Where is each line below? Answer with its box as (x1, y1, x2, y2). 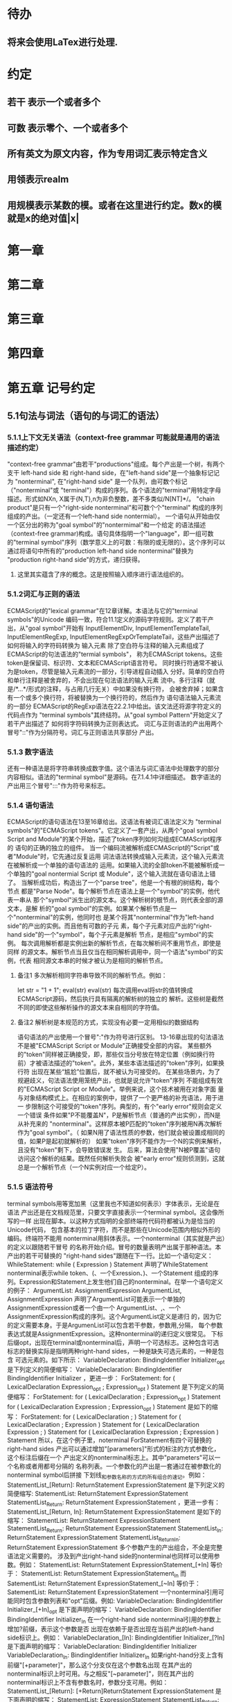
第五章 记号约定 (7, 380, 96, 396)
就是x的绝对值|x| (7, 212, 80, 224)
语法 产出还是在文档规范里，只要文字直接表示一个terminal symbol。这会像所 (7, 1208, 225, 1216)
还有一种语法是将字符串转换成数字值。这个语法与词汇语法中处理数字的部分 (7, 764, 220, 772)
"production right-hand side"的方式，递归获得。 (7, 556, 144, 564)
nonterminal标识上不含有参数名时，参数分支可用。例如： (7, 1678, 169, 1687)
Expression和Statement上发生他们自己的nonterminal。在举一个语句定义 (19, 1277, 224, 1285)
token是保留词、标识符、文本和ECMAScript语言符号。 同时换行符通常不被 (7, 658, 217, 667)
